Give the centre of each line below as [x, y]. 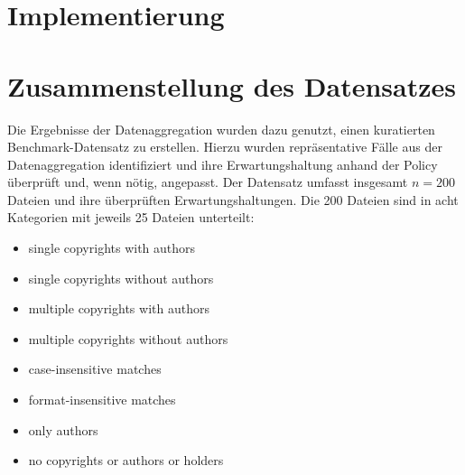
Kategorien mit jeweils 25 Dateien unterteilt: [131, 217]
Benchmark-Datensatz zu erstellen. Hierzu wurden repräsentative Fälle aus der [225, 147]
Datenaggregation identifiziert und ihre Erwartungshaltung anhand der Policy [223, 164]
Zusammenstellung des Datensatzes [232, 85]
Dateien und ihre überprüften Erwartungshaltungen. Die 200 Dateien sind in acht [233, 199]
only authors [63, 429]
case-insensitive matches [95, 369]
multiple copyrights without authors [128, 338]
